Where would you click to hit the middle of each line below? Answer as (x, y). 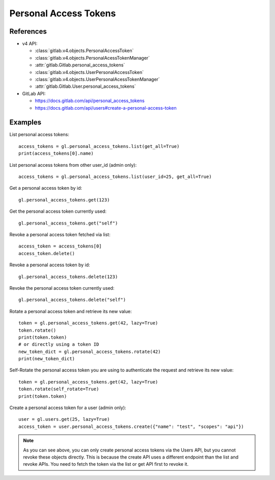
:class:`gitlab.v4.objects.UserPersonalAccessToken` (89, 72)
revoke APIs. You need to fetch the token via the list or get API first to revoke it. (106, 464)
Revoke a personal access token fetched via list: (60, 234)
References (28, 31)
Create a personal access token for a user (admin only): (68, 408)
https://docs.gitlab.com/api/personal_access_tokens (90, 101)
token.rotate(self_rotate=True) (59, 389)
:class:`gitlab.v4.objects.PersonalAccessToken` (84, 50)
